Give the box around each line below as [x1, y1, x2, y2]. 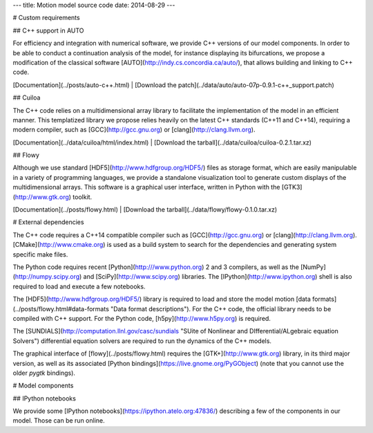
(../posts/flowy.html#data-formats [12, 304, 110, 313]
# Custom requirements [12, 14, 80, 22]
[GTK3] [281, 183, 303, 192]
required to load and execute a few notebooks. [12, 282, 146, 291]
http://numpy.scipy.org [15, 273, 80, 281]
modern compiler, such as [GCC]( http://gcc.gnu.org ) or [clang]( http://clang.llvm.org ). [12, 125, 256, 134]
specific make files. [12, 250, 68, 259]
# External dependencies [12, 218, 84, 226]
